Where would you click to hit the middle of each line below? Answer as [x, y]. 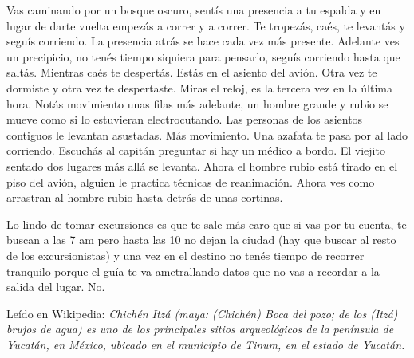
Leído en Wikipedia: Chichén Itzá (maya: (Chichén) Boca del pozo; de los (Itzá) [202, 313]
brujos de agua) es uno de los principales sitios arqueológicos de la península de [200, 329]
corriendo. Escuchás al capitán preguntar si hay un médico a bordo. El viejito [196, 150]
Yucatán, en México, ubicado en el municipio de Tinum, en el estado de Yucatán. [206, 344]
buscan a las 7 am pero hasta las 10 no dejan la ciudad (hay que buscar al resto [201, 240]
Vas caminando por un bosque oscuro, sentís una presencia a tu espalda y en [194, 10]
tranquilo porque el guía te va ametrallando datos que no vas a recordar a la [193, 271]
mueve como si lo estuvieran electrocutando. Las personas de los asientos [185, 119]
